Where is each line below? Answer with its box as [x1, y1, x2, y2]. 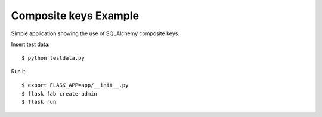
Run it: [11, 67, 27, 75]
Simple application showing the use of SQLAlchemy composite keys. [11, 30, 180, 37]
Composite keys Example [11, 9, 140, 22]
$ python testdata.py [21, 54, 85, 61]
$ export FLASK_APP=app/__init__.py [21, 82, 129, 89]
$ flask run [21, 98, 57, 105]
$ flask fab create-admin [21, 90, 98, 97]
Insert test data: [11, 41, 50, 48]
